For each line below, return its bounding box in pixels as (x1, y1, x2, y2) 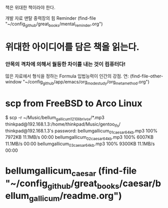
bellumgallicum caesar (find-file (5, 165, 137, 178)
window (5, 79, 22, 85)
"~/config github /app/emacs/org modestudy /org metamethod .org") (22, 79, 150, 86)
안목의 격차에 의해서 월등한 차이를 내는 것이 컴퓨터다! (5, 60, 126, 67)
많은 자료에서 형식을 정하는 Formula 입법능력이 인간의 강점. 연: (5, 73, 129, 79)
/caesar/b (119, 178, 161, 189)
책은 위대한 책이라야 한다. (5, 5, 56, 10)
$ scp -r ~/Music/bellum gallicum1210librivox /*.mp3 (5, 114, 105, 121)
